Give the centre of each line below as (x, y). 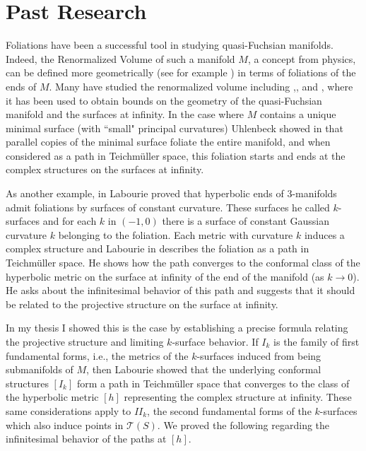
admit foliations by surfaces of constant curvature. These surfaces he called (168, 207)
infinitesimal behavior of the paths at (86, 439)
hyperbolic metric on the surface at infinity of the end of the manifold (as (165, 276)
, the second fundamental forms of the (229, 410)
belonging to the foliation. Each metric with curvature (176, 234)
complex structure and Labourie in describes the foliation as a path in (158, 248)
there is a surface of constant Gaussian (246, 221)
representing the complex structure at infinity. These (238, 397)
